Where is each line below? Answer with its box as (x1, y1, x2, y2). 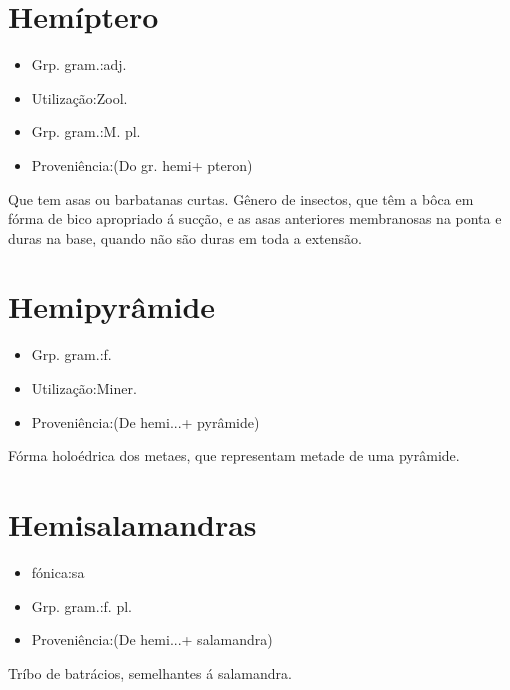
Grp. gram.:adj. (31, 54, 127, 75)
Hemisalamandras (8, 503, 257, 544)
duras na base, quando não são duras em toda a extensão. (8, 227, 362, 248)
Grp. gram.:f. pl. (31, 595, 132, 616)
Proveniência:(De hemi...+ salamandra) (31, 629, 273, 650)
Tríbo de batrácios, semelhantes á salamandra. (8, 662, 292, 683)
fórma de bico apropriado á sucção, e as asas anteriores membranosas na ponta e (8, 208, 502, 229)
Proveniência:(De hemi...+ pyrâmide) (31, 411, 260, 432)
